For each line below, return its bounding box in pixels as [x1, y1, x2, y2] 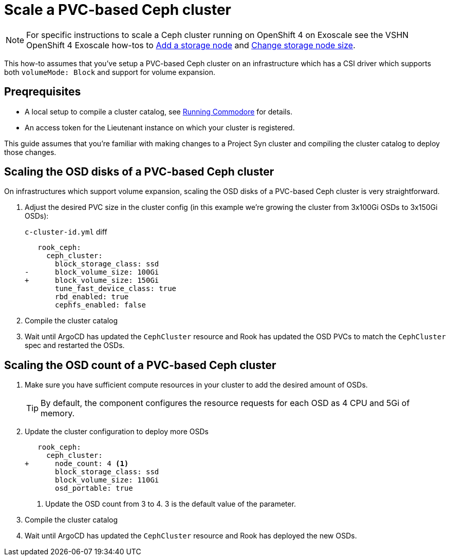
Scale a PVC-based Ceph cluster [4, 1, 232, 18]
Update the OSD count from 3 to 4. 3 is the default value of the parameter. [45, 499, 296, 509]
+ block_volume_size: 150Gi [25, 276, 159, 285]
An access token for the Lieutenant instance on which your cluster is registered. [25, 123, 295, 132]
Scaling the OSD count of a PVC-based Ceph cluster [4, 358, 276, 372]
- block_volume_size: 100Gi [25, 268, 159, 277]
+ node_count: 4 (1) [25, 459, 129, 468]
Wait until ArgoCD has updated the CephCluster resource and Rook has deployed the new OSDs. [25, 531, 357, 540]
